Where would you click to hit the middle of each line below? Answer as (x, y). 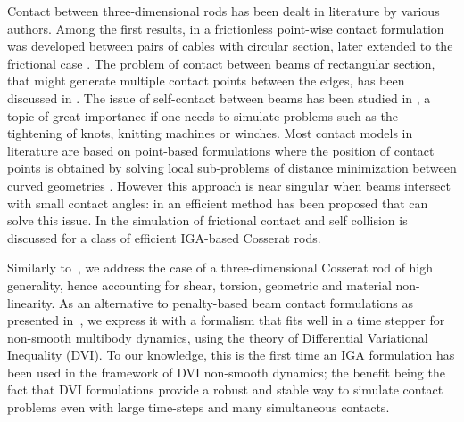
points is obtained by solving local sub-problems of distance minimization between (232, 168)
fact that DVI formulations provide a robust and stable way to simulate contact (225, 390)
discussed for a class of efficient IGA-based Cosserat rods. (164, 237)
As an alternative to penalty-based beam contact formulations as (236, 302)
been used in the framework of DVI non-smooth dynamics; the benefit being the (226, 372)
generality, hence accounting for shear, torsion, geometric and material (199, 284)
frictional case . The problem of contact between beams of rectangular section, (221, 63)
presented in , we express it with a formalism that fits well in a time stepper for (226, 320)
